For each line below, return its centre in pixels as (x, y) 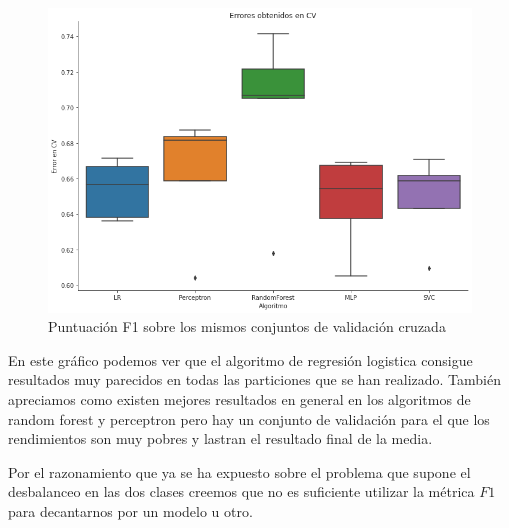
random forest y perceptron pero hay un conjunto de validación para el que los (249, 418)
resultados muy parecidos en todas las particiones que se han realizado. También (255, 379)
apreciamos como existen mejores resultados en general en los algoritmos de (239, 398)
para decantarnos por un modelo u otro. (130, 510)
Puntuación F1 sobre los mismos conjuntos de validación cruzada (247, 326)
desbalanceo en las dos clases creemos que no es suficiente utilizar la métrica (241, 491)
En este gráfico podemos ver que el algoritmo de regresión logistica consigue (240, 359)
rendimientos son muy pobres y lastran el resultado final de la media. (220, 438)
